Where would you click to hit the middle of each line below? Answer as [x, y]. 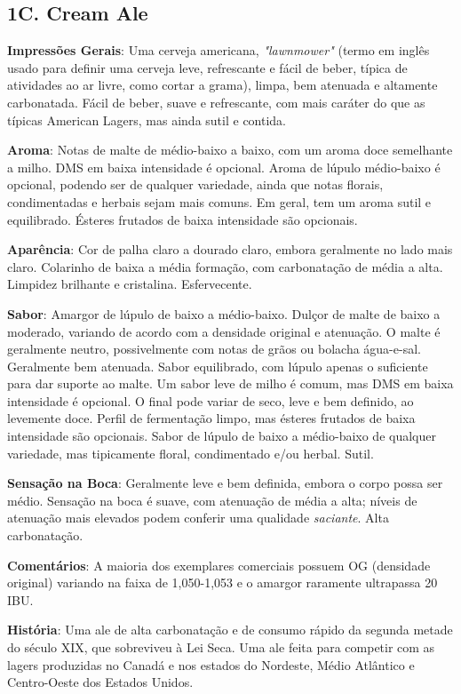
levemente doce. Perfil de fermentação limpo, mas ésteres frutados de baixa [211, 418]
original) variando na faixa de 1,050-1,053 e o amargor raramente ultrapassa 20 [223, 582]
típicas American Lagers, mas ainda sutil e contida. [147, 120]
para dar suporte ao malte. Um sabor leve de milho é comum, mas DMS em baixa [230, 383]
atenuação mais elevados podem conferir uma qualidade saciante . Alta [198, 518]
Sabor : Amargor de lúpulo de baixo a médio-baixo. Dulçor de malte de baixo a [224, 313]
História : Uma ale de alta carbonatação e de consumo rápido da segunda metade [230, 630]
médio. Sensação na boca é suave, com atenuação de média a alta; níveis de [212, 500]
